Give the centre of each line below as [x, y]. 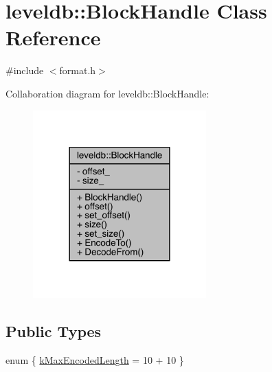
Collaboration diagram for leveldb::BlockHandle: [107, 93]
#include [25, 70]
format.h [78, 70]
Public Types [54, 331]
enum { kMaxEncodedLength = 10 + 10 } [95, 360]
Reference [53, 37]
